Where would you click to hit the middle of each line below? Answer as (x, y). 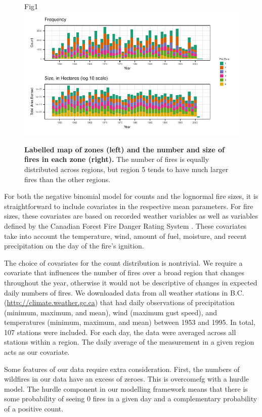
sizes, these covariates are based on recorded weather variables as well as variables (131, 216)
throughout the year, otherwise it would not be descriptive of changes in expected (131, 282)
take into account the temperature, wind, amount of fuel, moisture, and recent (125, 236)
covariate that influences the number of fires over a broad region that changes (124, 273)
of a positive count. (34, 409)
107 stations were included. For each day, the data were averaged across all (120, 332)
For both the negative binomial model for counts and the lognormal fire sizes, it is (131, 196)
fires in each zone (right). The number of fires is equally (117, 159)
